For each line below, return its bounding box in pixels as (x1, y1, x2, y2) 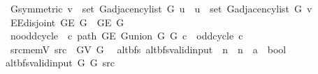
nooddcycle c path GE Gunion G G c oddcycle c (10, 28, 243, 43)
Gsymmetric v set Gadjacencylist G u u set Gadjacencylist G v (10, 1, 312, 15)
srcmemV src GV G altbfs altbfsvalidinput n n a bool (10, 41, 287, 56)
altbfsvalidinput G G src (5, 55, 115, 70)
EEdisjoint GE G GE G (10, 15, 124, 29)
